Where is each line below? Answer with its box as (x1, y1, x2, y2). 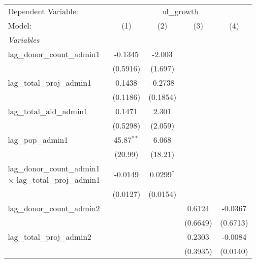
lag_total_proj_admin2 (8, 231, 92, 242)
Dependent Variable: (8, 5, 78, 17)
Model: (8, 20, 32, 31)
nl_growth (162, 5, 199, 17)
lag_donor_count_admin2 (8, 202, 100, 214)
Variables (8, 34, 40, 45)
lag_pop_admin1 (8, 134, 68, 145)
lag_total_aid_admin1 (8, 105, 88, 117)
